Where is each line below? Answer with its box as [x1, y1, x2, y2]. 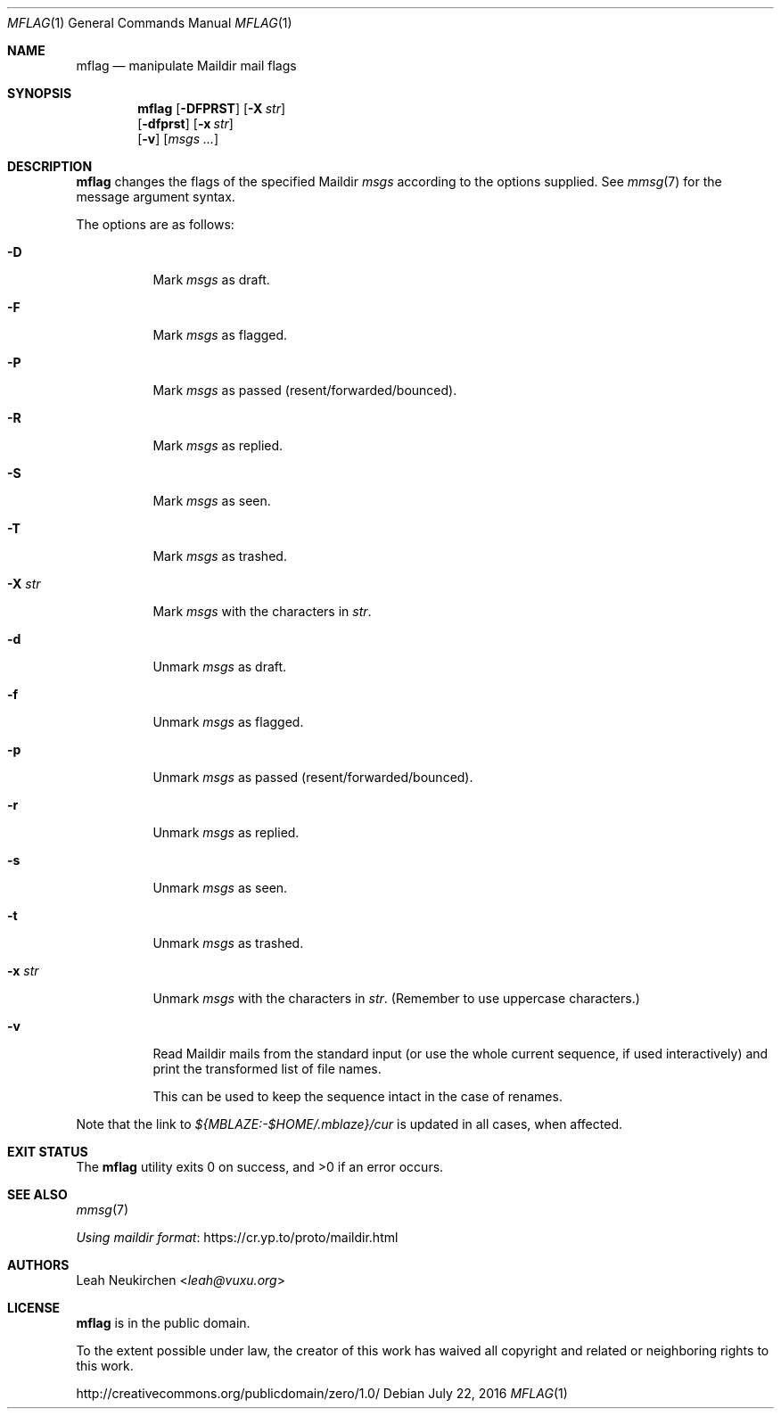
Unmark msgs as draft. [152, 659, 287, 674]
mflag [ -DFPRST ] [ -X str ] [137, 101, 286, 116]
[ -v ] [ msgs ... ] [137, 131, 219, 146]
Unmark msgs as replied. [152, 825, 300, 840]
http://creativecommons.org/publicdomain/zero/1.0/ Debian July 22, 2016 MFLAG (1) [76, 1386, 568, 1401]
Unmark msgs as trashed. [152, 935, 304, 951]
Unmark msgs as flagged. [152, 714, 304, 729]
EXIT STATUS [7, 1144, 88, 1159]
